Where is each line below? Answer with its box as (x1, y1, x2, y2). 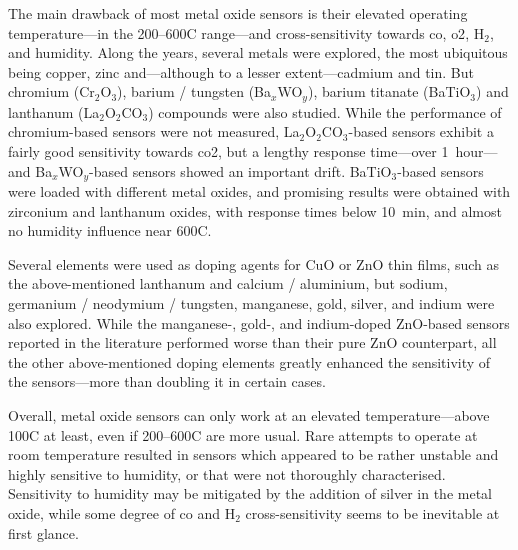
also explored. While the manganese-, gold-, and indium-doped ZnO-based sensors (8, 312, 510, 333)
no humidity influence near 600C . (8, 220, 212, 241)
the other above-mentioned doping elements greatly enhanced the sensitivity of (8, 351, 491, 372)
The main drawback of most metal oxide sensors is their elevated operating (8, 3, 468, 23)
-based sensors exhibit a (348, 121, 494, 142)
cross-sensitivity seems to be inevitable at (245, 502, 500, 523)
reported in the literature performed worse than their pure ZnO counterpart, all (8, 332, 497, 353)
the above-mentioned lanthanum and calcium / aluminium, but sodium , (8, 273, 448, 294)
